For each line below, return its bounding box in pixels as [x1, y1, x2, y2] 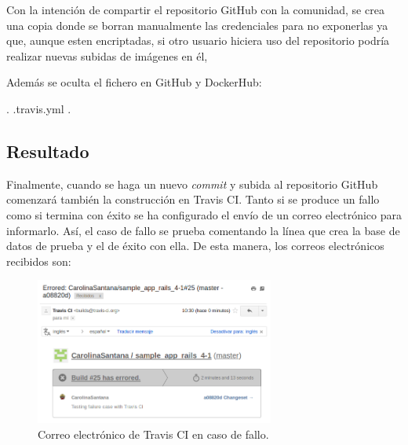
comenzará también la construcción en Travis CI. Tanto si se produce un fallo [6, 191, 380, 208]
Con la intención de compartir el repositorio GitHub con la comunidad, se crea [6, 2, 384, 17]
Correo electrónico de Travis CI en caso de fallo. [38, 425, 269, 442]
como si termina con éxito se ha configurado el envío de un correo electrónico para [6, 206, 402, 222]
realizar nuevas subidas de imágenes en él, [6, 47, 208, 64]
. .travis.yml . [6, 100, 71, 116]
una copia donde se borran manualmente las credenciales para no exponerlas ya [6, 17, 388, 33]
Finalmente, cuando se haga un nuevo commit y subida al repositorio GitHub [6, 175, 378, 192]
